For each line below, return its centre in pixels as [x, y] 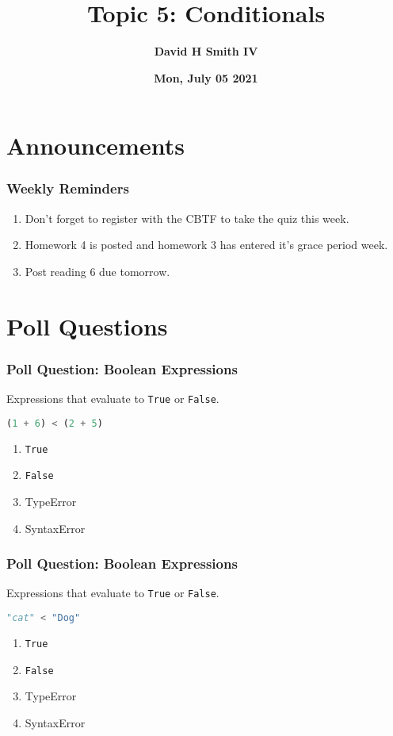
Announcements [95, 146]
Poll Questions [87, 326]
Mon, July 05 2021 [206, 77]
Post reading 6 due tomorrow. [97, 271]
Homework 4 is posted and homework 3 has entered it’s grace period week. [206, 245]
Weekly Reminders [68, 188]
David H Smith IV [206, 51]
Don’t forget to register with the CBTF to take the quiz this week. [187, 218]
